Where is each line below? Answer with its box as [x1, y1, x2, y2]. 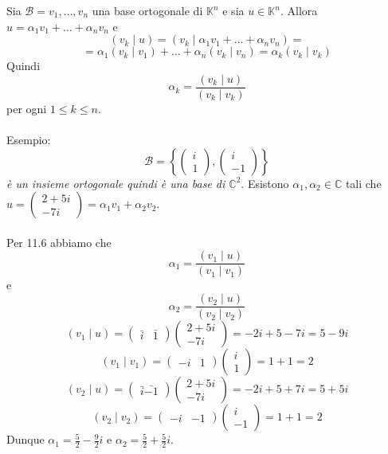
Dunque [6, 431, 45, 448]
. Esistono [241, 174, 289, 191]
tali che [345, 174, 382, 191]
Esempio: [6, 131, 51, 148]
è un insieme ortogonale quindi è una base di [6, 174, 225, 191]
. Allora [280, 2, 318, 18]
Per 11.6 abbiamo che [6, 233, 112, 250]
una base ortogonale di [92, 2, 203, 18]
